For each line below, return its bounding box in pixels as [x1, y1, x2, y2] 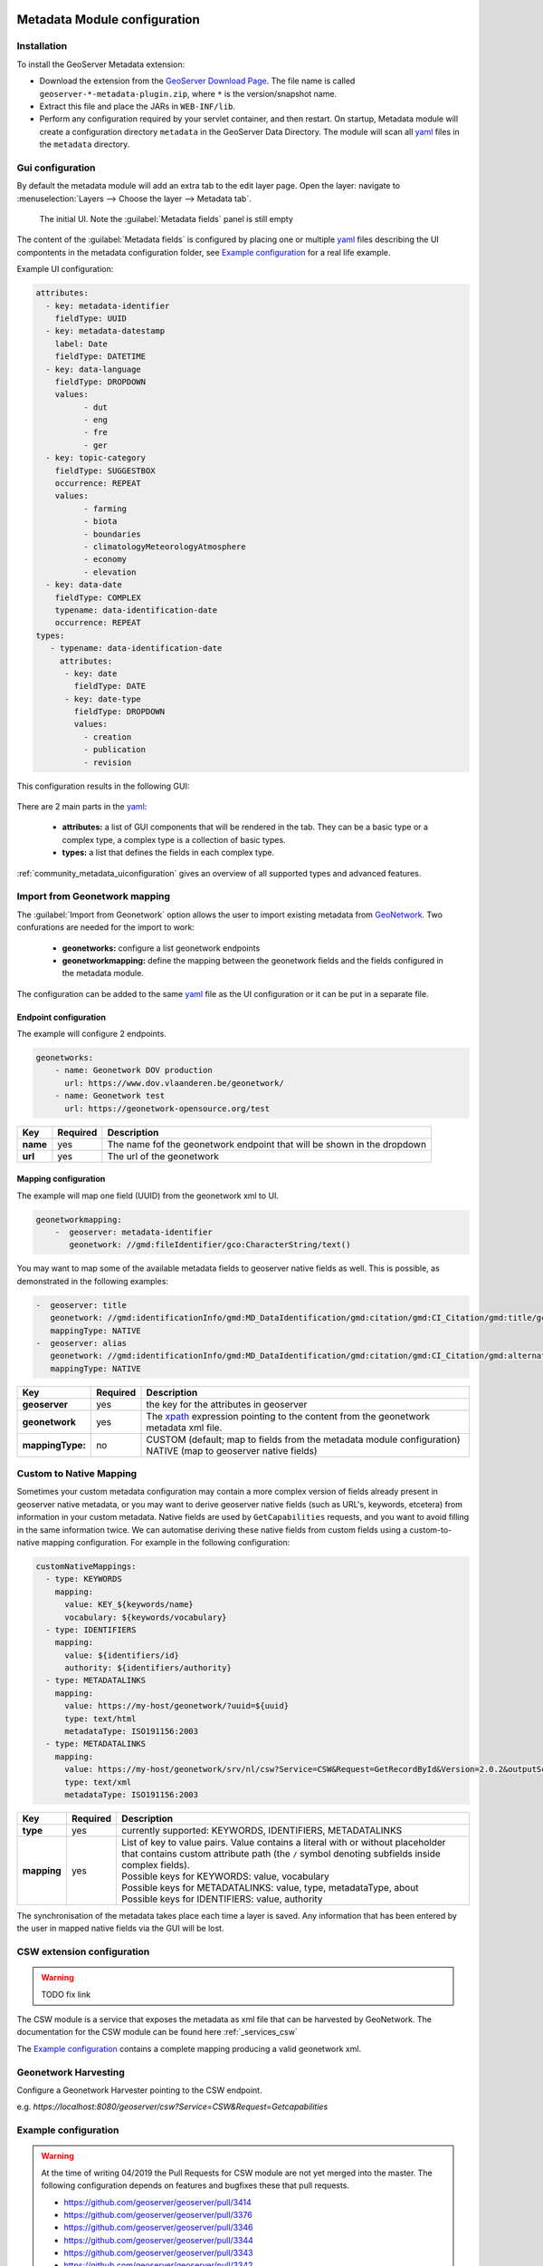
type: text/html [64, 1713, 137, 1724]
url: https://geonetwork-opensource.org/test [64, 1103, 271, 1114]
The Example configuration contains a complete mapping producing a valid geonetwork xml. [16, 2043, 362, 2054]
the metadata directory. [39, 139, 130, 150]
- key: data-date [45, 580, 122, 590]
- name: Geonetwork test [54, 1090, 166, 1101]
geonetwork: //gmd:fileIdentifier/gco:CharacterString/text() [69, 1240, 351, 1250]
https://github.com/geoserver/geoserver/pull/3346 [63, 2222, 253, 2233]
